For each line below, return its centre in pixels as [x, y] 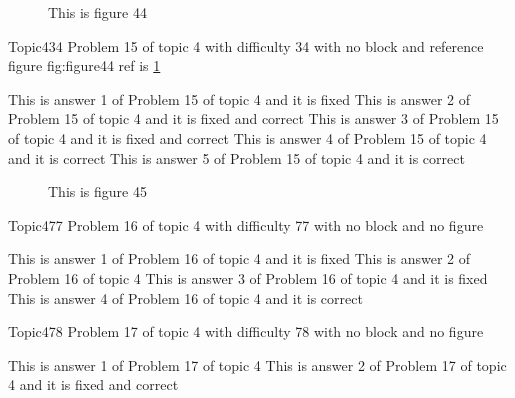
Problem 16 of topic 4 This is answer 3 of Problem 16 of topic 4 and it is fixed [248, 277]
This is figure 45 [97, 191]
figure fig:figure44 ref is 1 [84, 65]
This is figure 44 [97, 12]
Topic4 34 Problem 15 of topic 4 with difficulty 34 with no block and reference [246, 45]
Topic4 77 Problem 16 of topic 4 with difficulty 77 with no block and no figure [246, 224]
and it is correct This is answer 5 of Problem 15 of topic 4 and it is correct [236, 157]
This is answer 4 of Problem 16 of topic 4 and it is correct [185, 297]
